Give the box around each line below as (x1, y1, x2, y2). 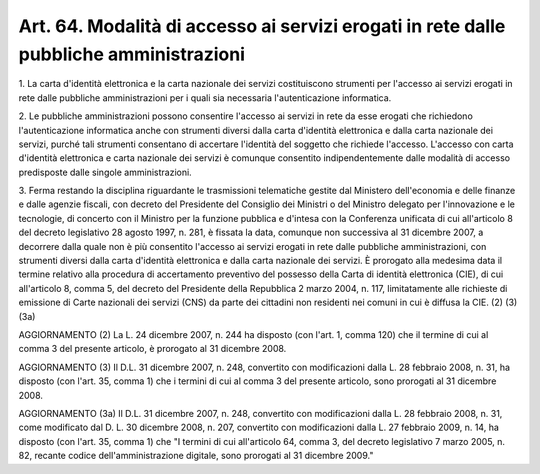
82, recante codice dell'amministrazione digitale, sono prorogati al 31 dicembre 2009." (18, 450, 374, 462)
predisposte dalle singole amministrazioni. (18, 166, 192, 178)
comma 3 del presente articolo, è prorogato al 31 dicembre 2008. (18, 343, 287, 355)
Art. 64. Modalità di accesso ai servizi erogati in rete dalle (18, 15, 506, 37)
